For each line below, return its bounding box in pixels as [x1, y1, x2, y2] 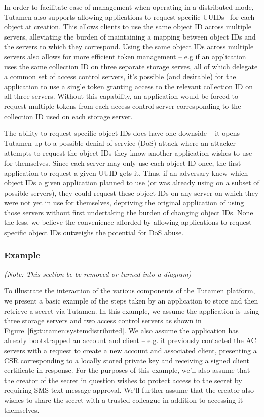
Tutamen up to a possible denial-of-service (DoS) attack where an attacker [4, 137, 236, 148]
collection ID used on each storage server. [4, 110, 133, 121]
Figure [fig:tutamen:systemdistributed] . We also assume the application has [4, 325, 239, 335]
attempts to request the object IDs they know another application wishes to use [4, 147, 252, 158]
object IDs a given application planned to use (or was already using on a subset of [4, 177, 259, 188]
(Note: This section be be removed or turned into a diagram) [4, 268, 192, 279]
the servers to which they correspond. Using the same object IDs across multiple [4, 41, 254, 52]
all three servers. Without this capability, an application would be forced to [4, 91, 239, 101]
